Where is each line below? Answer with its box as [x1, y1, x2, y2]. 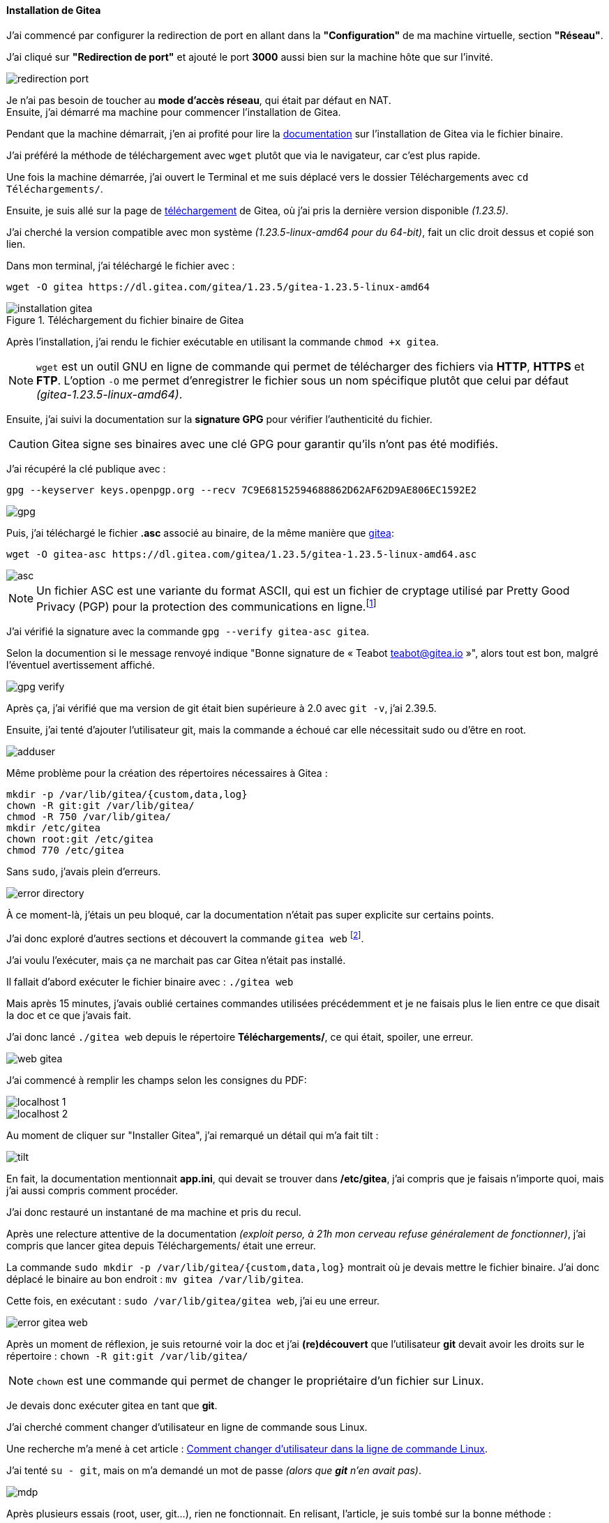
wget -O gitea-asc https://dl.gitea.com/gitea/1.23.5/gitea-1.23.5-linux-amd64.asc [6, 548, 477, 560]
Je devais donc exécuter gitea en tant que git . [6, 1399, 218, 1411]
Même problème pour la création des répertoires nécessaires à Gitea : [6, 766, 328, 779]
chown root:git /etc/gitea [6, 833, 153, 845]
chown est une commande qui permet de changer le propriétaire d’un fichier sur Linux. [36, 1373, 484, 1388]
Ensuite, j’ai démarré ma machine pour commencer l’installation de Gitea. [6, 105, 341, 118]
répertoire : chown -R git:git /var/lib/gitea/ [6, 1349, 248, 1362]
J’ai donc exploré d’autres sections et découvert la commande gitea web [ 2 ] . [6, 930, 364, 944]
